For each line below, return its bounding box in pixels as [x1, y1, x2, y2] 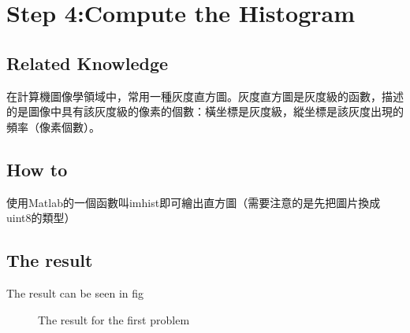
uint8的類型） [6, 209, 76, 226]
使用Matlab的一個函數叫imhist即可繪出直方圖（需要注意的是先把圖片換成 [6, 194, 381, 210]
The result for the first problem [38, 311, 190, 327]
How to [6, 157, 68, 181]
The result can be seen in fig [6, 284, 144, 301]
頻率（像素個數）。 [6, 118, 100, 135]
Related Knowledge [6, 50, 169, 75]
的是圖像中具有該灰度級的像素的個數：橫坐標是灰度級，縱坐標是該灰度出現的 [6, 103, 404, 120]
